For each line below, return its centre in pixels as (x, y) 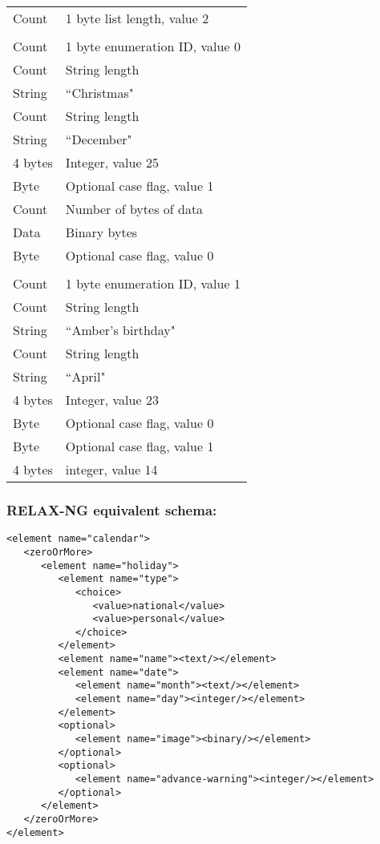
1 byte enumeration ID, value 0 (153, 46)
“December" (99, 139)
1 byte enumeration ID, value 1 (153, 283)
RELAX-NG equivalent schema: (112, 509)
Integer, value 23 (112, 400)
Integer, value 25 (112, 162)
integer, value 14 (111, 469)
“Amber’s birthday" (120, 330)
